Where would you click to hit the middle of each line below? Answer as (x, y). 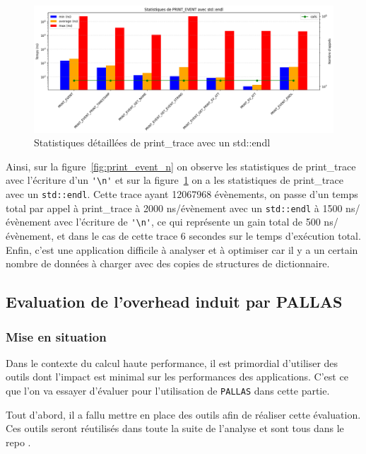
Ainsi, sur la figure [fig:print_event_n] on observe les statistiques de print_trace (181, 166)
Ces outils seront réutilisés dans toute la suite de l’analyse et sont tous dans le (175, 428)
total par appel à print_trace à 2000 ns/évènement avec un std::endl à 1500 (174, 208)
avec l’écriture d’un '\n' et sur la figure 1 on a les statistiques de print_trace (175, 180)
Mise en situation (56, 336)
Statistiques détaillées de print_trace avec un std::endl (152, 142)
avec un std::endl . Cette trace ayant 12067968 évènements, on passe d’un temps (182, 194)
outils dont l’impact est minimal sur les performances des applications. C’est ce (177, 377)
